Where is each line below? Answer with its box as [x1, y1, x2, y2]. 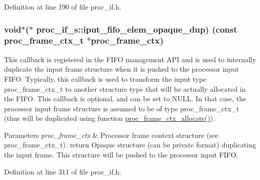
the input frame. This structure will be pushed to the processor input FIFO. [4, 149, 238, 160]
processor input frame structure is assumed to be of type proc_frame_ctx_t [4, 103, 239, 113]
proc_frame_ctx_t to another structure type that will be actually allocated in [4, 83, 246, 94]
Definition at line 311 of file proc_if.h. [4, 166, 121, 176]
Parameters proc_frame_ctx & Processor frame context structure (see [4, 129, 218, 140]
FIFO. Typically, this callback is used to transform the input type [4, 73, 206, 84]
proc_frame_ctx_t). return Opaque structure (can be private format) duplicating [4, 139, 256, 150]
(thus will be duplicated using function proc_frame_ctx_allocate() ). [4, 113, 215, 123]
